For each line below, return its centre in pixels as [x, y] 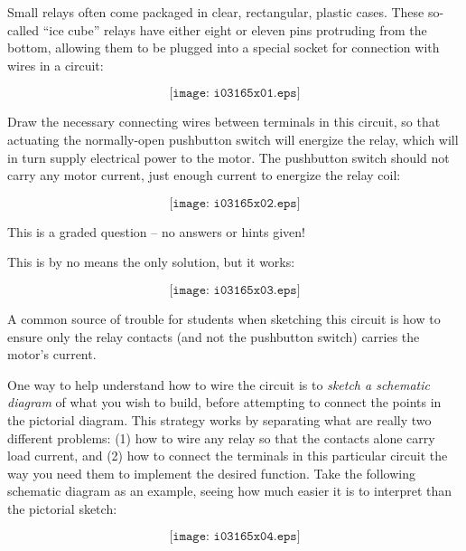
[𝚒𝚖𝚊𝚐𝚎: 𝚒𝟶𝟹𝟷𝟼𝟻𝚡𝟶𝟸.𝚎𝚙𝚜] [235, 203]
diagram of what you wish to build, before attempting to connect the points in [224, 402]
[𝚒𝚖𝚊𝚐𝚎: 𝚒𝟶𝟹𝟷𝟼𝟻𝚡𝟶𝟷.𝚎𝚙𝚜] [235, 94]
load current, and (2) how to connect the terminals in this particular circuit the [228, 456]
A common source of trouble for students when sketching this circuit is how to [224, 318]
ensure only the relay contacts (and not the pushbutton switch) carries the [214, 336]
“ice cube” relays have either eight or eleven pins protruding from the [235, 29]
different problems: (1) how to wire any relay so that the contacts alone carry [221, 437]
